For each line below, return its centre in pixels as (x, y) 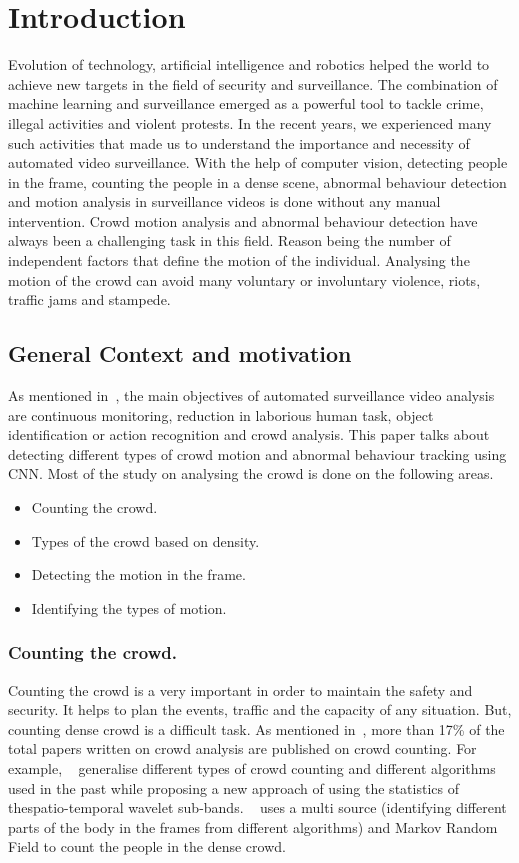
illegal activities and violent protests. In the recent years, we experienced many (250, 122)
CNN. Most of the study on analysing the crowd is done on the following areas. (251, 473)
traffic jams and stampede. (89, 299)
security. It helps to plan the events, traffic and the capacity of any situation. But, (260, 709)
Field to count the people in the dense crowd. (147, 846)
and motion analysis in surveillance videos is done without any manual (224, 201)
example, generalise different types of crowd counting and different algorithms (252, 767)
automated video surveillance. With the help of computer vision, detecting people (258, 162)
